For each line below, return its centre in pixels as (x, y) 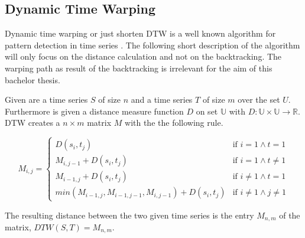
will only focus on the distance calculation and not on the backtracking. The (143, 56)
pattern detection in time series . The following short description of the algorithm (152, 45)
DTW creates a (33, 123)
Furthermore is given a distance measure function (94, 111)
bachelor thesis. (33, 79)
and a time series (162, 100)
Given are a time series (46, 100)
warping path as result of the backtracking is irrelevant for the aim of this (139, 68)
